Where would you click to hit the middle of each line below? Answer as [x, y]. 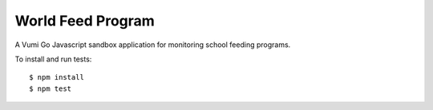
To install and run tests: [53, 59]
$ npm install [57, 77]
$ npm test [51, 88]
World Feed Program [85, 21]
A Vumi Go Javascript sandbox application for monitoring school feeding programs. [153, 45]
